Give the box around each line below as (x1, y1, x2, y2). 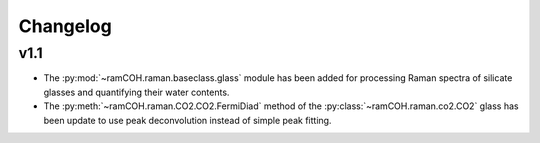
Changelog (18, 15, 112, 37)
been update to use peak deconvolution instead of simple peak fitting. (43, 114, 332, 126)
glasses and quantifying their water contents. (43, 86, 230, 98)
